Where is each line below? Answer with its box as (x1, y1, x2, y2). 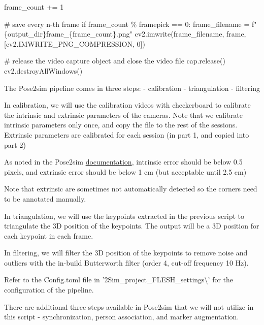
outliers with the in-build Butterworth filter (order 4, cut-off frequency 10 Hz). (4, 257, 249, 268)
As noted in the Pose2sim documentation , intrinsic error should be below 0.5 (4, 156, 243, 167)
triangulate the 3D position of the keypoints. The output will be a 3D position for (4, 220, 259, 231)
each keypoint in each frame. (4, 230, 93, 241)
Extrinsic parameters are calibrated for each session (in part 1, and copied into (4, 129, 249, 140)
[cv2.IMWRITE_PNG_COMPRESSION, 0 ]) (4, 38, 145, 49)
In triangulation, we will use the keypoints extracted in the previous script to (4, 210, 244, 221)
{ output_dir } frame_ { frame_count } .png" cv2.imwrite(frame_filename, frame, (4, 28, 246, 39)
